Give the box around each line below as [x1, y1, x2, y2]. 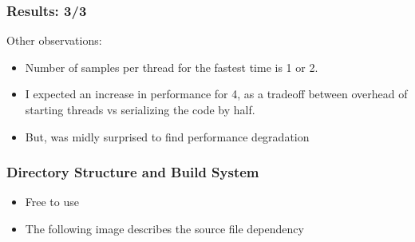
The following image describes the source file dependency [25, 220, 304, 236]
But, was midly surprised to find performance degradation [25, 128, 310, 145]
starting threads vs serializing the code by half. [25, 101, 255, 117]
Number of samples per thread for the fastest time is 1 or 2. [25, 58, 318, 75]
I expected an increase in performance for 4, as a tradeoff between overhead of [25, 85, 408, 102]
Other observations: [6, 32, 102, 49]
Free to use [25, 193, 79, 210]
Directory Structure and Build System [6, 162, 259, 182]
